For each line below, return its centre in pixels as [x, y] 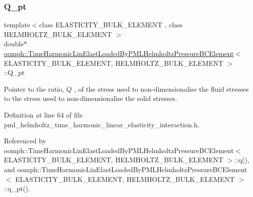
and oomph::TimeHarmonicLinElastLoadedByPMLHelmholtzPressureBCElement [126, 169]
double [14, 44]
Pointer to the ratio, [34, 89]
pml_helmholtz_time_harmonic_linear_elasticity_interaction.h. [102, 124]
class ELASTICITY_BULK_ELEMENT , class [111, 25]
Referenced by [25, 141]
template [17, 25]
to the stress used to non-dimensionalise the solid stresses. [91, 98]
